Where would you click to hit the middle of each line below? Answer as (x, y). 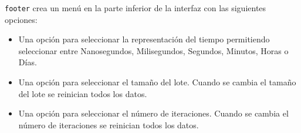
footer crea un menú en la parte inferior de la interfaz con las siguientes (136, 8)
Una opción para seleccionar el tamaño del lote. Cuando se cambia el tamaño (157, 82)
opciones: (21, 19)
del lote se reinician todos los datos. (83, 93)
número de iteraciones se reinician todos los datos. (109, 124)
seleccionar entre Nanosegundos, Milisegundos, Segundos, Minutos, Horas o (153, 50)
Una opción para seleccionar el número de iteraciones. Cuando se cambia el (153, 113)
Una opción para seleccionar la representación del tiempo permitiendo (144, 39)
